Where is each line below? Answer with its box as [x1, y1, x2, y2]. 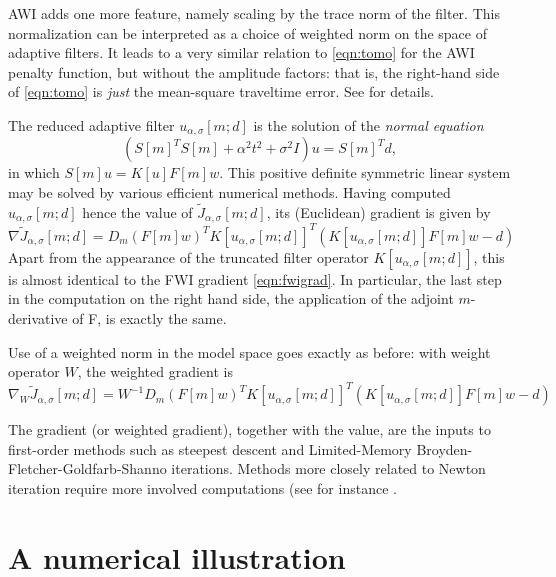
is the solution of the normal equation [253, 114, 484, 135]
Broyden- [416, 438, 473, 459]
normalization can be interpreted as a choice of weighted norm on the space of [8, 22, 487, 43]
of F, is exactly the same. [72, 307, 227, 328]
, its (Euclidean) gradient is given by [266, 201, 491, 222]
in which [8, 162, 60, 183]
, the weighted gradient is [77, 361, 233, 382]
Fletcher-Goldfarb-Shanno [8, 458, 167, 479]
